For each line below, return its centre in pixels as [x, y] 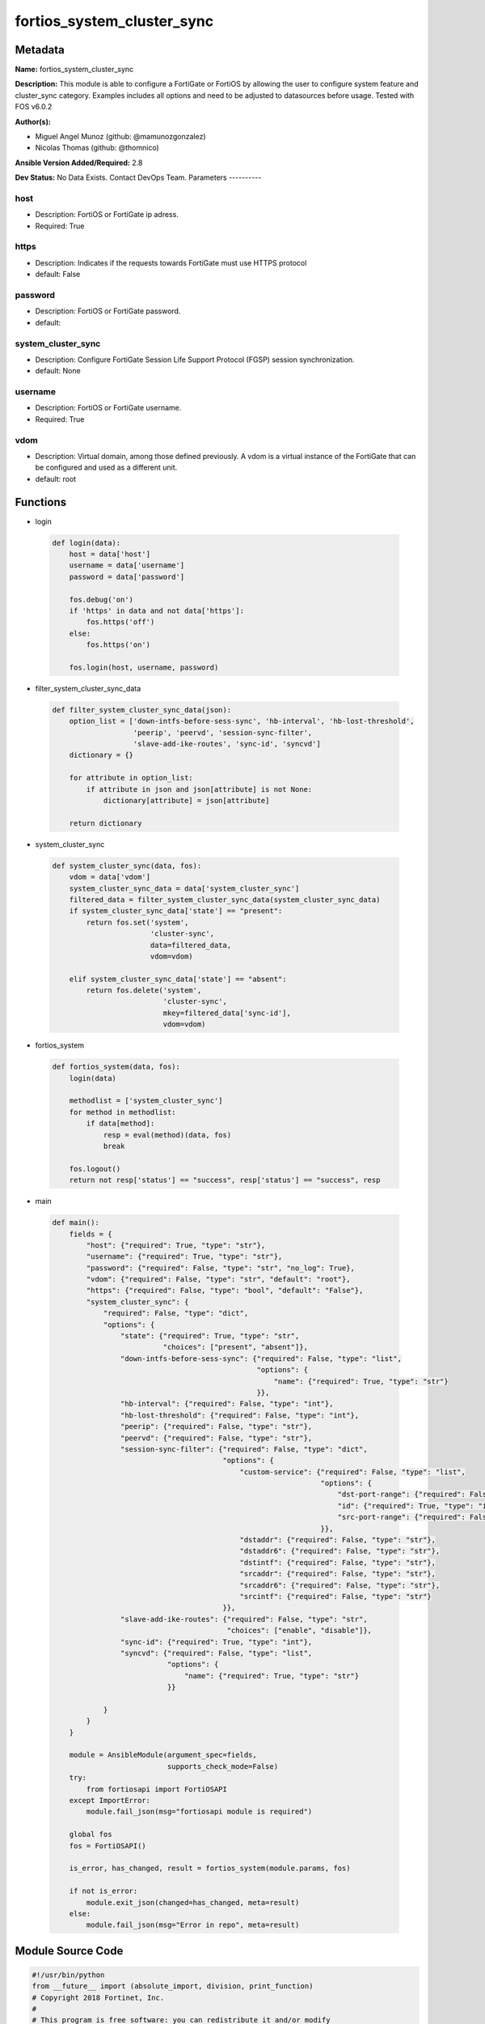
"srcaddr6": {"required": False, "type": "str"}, [340, 1585]
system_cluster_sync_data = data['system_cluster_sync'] [184, 888]
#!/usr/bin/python [68, 1975]
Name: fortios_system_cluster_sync [74, 70]
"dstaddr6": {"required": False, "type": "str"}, [340, 1551]
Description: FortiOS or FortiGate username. [108, 408]
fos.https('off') [120, 622]
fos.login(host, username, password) [144, 667]
